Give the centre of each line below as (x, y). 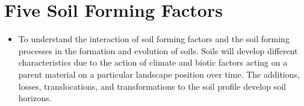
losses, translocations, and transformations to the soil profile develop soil (152, 86)
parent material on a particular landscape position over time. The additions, (159, 74)
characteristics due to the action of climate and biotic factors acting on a (153, 62)
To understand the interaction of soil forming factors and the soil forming (154, 39)
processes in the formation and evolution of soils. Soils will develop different (158, 50)
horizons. (35, 98)
